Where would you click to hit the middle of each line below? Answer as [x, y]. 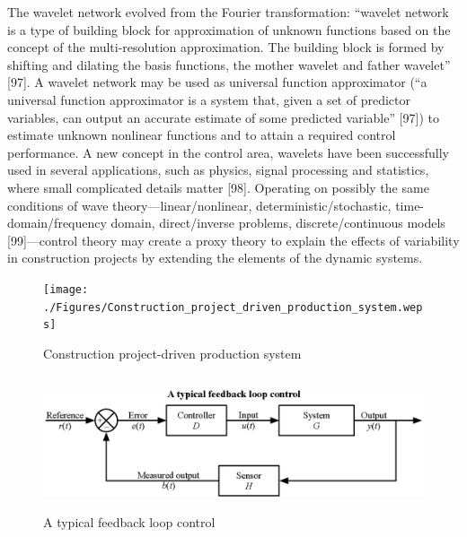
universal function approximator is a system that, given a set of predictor [209, 99]
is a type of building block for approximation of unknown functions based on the [229, 29]
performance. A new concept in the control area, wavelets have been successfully [228, 152]
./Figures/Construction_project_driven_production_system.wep [233, 307]
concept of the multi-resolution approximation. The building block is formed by [226, 47]
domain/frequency [57, 223]
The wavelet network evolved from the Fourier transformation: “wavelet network [228, 12]
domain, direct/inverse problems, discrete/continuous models [278, 223]
